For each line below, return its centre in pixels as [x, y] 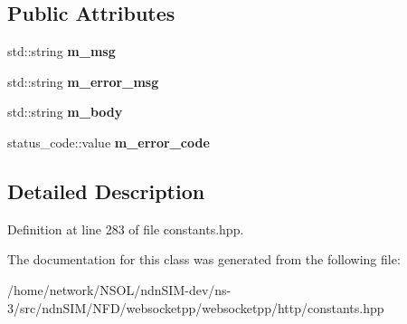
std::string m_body [65, 112]
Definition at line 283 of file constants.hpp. [126, 229]
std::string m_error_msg [83, 81]
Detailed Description [106, 191]
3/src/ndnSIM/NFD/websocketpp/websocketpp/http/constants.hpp [196, 307]
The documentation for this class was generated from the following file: [204, 259]
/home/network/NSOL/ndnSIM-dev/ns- [119, 289]
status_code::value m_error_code [109, 142]
